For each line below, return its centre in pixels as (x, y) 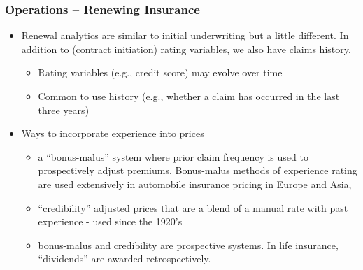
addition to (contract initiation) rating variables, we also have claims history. (186, 49)
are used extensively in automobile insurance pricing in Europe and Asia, (195, 184)
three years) (64, 109)
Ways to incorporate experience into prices (113, 133)
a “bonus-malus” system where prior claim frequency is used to (173, 156)
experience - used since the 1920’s (110, 221)
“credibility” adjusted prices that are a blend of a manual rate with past (193, 207)
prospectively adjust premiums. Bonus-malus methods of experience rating (198, 170)
